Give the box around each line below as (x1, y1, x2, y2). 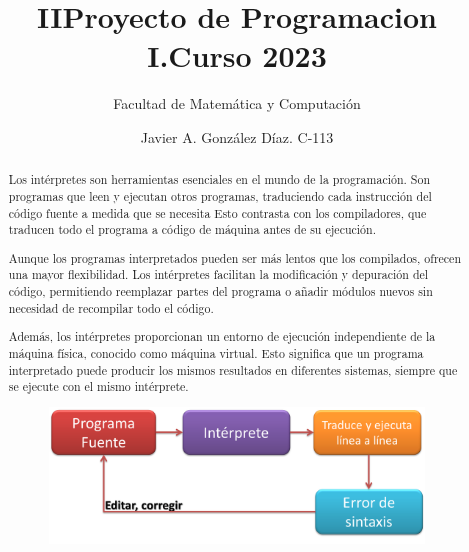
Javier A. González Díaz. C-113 (140, 126, 334, 147)
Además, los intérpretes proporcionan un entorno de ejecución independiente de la (8, 328, 436, 345)
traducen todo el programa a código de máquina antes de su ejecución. (8, 221, 376, 238)
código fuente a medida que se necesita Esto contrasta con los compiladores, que (8, 204, 427, 221)
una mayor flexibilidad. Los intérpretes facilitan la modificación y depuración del (8, 266, 429, 283)
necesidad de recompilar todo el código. (8, 299, 214, 316)
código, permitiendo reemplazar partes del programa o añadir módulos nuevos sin (8, 283, 433, 300)
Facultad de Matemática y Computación (113, 93, 361, 114)
